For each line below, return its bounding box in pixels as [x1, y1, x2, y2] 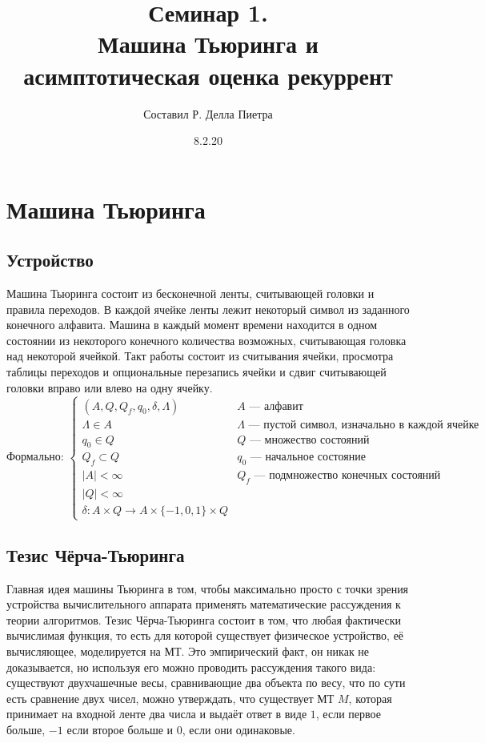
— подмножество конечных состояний [254, 470, 441, 482]
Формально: [6, 452, 64, 464]
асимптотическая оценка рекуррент [23, 58, 393, 91]
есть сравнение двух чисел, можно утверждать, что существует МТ [6, 689, 335, 706]
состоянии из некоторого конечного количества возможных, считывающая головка [6, 331, 407, 348]
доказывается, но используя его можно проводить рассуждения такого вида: [6, 658, 376, 675]
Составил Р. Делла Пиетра [143, 105, 273, 122]
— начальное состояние [250, 452, 366, 464]
